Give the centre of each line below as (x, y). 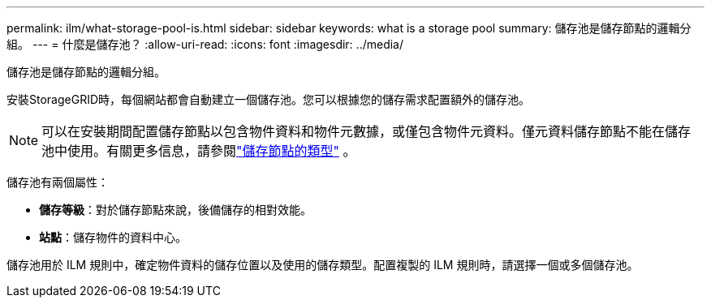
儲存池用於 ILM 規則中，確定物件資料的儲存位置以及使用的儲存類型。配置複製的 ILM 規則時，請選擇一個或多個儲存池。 (323, 265)
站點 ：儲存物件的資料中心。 (113, 237)
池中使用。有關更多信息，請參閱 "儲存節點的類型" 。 (199, 151)
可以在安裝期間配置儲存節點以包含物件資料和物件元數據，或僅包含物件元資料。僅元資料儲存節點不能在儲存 (366, 131)
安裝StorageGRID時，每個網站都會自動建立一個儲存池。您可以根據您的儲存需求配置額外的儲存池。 (269, 99)
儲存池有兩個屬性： (58, 182)
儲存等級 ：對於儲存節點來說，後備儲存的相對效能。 (175, 210)
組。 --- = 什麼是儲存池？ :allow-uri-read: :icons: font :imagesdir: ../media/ (205, 44)
